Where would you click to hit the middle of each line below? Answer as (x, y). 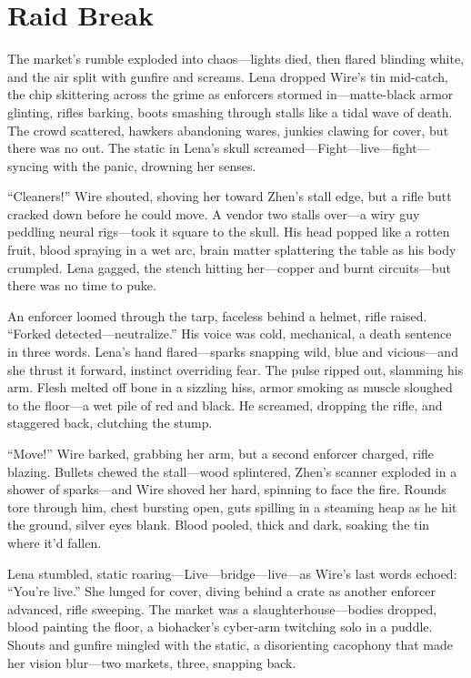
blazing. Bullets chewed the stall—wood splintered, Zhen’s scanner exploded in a (232, 471)
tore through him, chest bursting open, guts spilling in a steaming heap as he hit (232, 506)
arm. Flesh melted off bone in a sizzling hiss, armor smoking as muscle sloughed (230, 387)
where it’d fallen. (55, 542)
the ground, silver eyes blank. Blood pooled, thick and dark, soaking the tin (219, 525)
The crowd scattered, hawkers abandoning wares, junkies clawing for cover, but (228, 130)
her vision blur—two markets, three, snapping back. (152, 662)
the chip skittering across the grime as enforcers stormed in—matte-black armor (230, 94)
